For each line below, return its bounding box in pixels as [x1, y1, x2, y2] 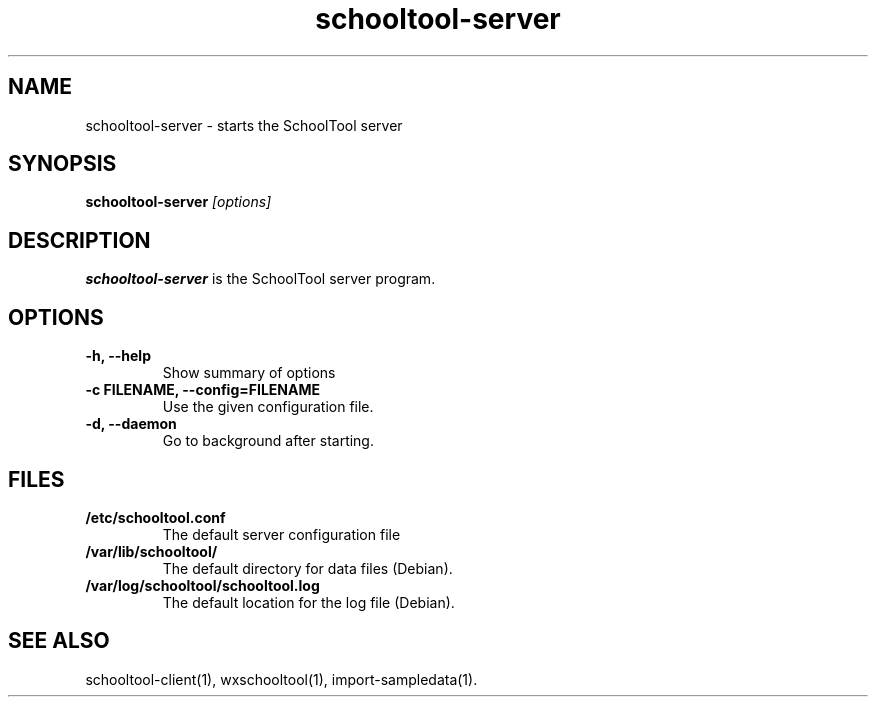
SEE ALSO [8, 628, 110, 654]
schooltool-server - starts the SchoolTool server [85, 116, 403, 134]
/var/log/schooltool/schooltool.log [85, 576, 320, 594]
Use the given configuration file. [162, 398, 374, 416]
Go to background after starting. [162, 432, 374, 450]
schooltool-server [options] [85, 193, 272, 211]
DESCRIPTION [8, 227, 151, 253]
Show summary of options [162, 364, 336, 382]
